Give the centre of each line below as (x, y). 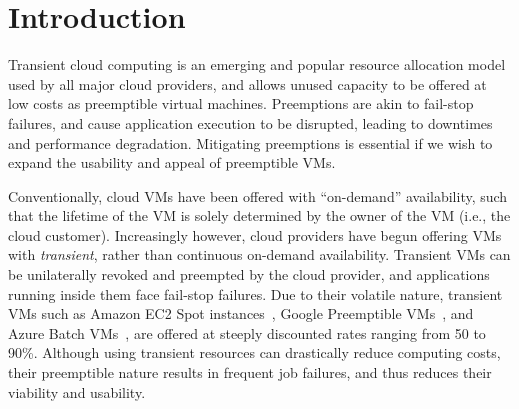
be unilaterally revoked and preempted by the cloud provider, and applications (249, 274)
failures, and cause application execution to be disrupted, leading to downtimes (250, 122)
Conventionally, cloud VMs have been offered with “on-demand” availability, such (258, 195)
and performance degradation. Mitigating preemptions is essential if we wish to (250, 142)
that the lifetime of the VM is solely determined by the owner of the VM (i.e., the (259, 215)
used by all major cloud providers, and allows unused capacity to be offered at (247, 83)
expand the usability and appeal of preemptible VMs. (172, 162)
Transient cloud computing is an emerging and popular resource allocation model (257, 64)
